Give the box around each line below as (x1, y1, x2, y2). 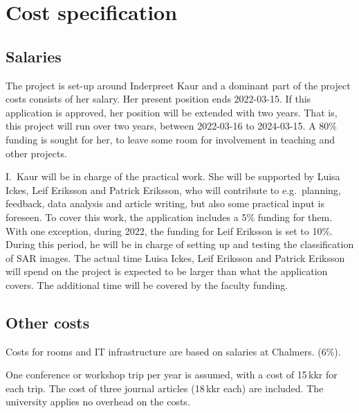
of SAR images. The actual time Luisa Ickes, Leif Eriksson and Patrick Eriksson (6, 250, 345, 265)
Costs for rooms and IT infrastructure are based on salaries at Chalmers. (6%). (6, 344, 341, 358)
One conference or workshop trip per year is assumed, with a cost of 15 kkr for (6, 367, 338, 382)
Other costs (6, 311, 90, 333)
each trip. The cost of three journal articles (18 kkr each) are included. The (6, 380, 324, 395)
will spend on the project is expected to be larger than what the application (6, 264, 328, 279)
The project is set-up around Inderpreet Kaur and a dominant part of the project (6, 78, 351, 92)
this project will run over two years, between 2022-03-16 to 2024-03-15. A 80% (6, 118, 337, 133)
